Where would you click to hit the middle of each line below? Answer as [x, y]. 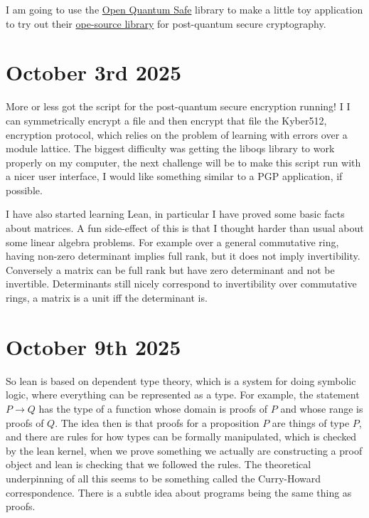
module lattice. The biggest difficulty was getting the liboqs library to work [170, 148]
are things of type [311, 422]
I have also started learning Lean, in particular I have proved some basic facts [175, 214]
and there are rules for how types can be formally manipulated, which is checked [181, 437]
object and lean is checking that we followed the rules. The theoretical [159, 464]
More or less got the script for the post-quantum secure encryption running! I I [178, 106]
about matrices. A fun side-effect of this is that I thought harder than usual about [185, 228]
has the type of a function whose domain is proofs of [153, 408]
